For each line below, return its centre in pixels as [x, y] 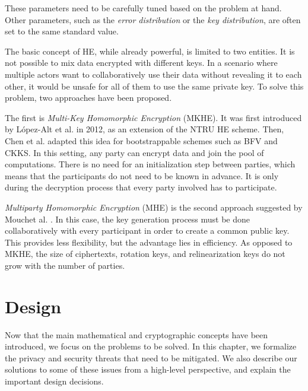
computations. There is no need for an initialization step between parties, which [150, 164]
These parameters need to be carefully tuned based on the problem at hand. [143, 8]
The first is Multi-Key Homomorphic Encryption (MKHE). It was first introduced [153, 117]
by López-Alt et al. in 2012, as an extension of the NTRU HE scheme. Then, [145, 129]
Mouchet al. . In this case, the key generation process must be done [128, 219]
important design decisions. [54, 381]
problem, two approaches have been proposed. [88, 98]
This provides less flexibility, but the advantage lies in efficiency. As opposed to [149, 242]
